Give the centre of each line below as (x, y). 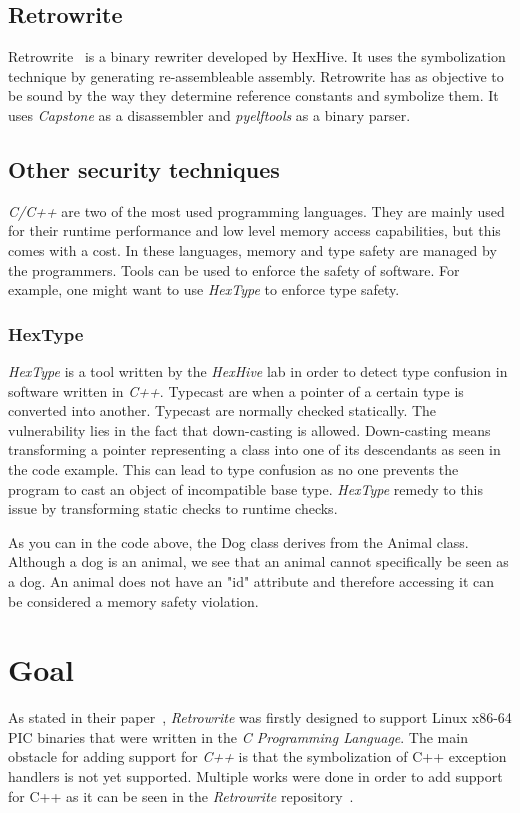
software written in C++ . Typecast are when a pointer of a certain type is (236, 390)
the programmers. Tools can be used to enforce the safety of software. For (234, 269)
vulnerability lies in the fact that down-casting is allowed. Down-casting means (249, 429)
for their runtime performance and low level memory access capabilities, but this (254, 230)
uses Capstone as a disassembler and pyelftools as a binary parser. (209, 114)
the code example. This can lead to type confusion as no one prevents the (233, 468)
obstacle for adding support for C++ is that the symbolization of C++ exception (257, 756)
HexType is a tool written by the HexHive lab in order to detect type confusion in (258, 370)
